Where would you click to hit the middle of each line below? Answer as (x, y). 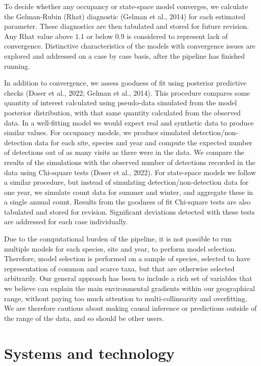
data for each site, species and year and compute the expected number (143, 142)
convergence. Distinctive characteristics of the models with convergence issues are (130, 46)
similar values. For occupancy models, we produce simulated (97, 132)
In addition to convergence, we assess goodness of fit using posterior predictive (125, 83)
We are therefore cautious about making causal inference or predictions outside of (130, 308)
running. (17, 66)
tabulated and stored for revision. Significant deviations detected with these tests (129, 211)
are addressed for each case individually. (66, 221)
